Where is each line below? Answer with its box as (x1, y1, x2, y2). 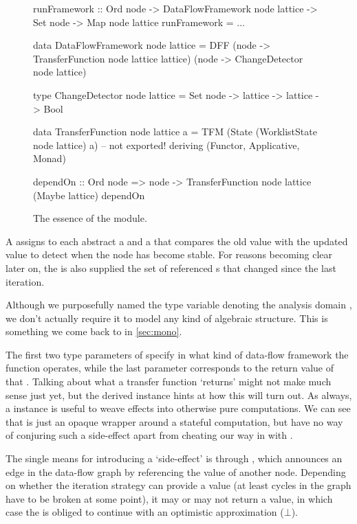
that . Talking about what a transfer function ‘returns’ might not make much (6, 374, 332, 389)
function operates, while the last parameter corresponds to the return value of (6, 361, 334, 375)
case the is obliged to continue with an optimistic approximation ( (6, 505, 284, 519)
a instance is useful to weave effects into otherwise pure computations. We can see (6, 401, 351, 415)
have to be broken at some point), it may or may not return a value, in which (6, 491, 333, 505)
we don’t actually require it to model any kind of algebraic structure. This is (6, 310, 328, 325)
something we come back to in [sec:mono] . (6, 324, 182, 339)
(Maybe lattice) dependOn (33, 187, 145, 202)
